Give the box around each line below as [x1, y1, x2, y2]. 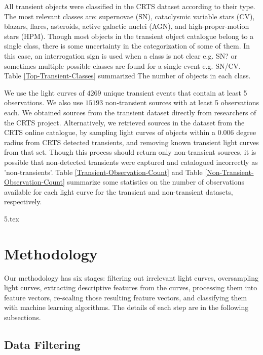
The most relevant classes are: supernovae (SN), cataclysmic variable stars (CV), [4, 11, 255, 21]
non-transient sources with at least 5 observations [105, 97, 259, 108]
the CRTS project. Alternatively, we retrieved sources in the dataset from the [4, 117, 245, 127]
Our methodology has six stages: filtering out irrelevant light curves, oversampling [4, 272, 258, 283]
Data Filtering [4, 336, 81, 352]
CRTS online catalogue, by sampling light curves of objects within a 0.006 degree [4, 127, 256, 138]
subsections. [4, 312, 41, 322]
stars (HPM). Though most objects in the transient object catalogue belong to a [4, 30, 254, 41]
